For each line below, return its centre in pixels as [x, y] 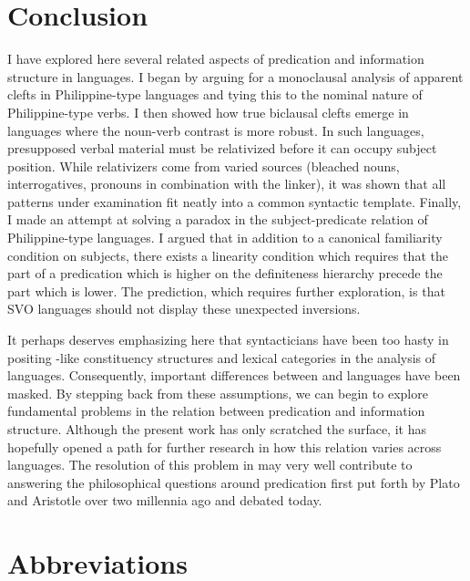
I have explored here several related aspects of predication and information [216, 59]
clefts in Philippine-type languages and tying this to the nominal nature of [215, 94]
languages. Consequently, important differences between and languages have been [234, 375]
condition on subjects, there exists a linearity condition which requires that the [228, 255]
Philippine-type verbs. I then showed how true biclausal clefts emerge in [208, 112]
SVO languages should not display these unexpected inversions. [184, 309]
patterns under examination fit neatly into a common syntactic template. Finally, [235, 201]
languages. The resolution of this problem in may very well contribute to [210, 465]
